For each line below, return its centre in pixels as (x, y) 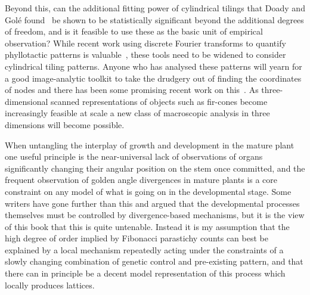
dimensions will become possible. (65, 124)
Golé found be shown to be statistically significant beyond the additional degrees (154, 19)
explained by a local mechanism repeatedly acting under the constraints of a (144, 249)
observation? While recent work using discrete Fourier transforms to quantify (145, 43)
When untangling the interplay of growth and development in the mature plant (150, 145)
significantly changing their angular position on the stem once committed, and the (155, 168)
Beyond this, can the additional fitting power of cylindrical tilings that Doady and (155, 8)
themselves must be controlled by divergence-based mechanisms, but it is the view (155, 215)
